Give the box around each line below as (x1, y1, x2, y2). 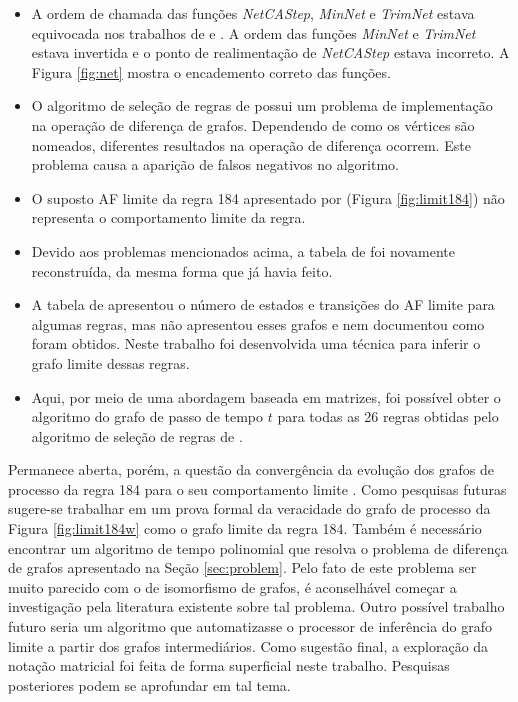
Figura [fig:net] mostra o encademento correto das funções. (31, 61, 391, 82)
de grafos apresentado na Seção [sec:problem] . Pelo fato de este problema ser (8, 557, 477, 578)
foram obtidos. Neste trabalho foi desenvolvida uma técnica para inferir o (31, 333, 481, 354)
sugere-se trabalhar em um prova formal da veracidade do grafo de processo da (8, 498, 491, 519)
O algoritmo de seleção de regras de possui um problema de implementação (31, 95, 493, 116)
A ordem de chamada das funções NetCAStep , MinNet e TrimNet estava (31, 3, 475, 23)
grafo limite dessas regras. (31, 352, 190, 373)
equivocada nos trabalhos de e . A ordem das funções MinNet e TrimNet (31, 22, 476, 43)
